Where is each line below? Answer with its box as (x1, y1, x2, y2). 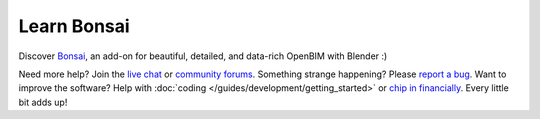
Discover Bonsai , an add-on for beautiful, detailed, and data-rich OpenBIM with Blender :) (18, 50, 388, 62)
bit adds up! (18, 96, 68, 108)
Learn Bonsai (18, 15, 130, 37)
